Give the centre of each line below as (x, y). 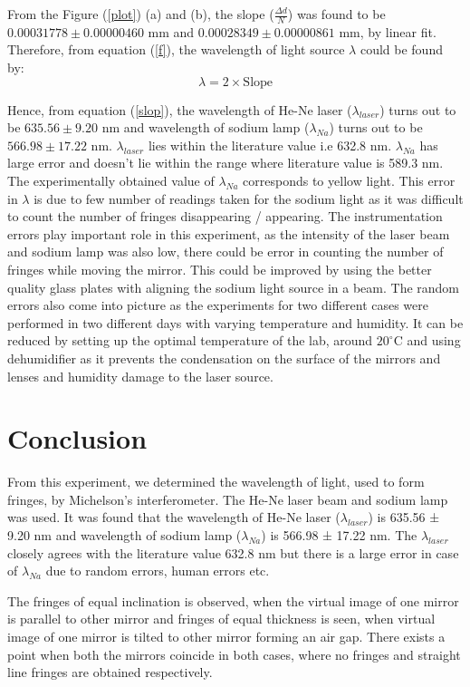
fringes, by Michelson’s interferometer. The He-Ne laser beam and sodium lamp (228, 499)
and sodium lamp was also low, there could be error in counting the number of (225, 252)
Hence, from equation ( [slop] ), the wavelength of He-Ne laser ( (180, 109)
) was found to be (336, 14)
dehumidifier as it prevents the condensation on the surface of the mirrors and (224, 358)
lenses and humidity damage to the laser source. (140, 376)
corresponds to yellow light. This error (349, 180)
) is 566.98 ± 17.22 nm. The (339, 535)
